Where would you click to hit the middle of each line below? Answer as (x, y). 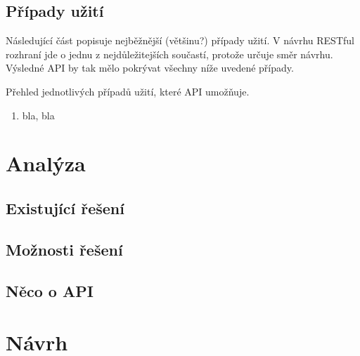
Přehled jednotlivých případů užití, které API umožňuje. (128, 91)
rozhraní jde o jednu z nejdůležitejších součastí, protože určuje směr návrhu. (169, 54)
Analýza (46, 163)
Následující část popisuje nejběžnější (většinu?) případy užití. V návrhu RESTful (180, 40)
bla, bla (38, 115)
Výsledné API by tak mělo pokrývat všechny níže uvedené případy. (150, 68)
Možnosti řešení (64, 249)
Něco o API (50, 290)
